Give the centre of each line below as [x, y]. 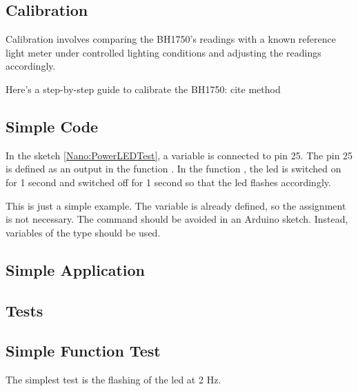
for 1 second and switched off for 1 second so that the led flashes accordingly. [168, 182]
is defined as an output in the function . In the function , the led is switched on [173, 169]
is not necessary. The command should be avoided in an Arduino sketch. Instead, [177, 219]
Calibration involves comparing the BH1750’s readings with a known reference [171, 39]
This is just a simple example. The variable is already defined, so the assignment [176, 205]
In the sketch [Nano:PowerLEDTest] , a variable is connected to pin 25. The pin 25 [179, 155]
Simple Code [52, 126]
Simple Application [75, 269]
